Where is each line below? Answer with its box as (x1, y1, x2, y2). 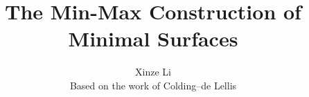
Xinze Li (135, 64, 171, 79)
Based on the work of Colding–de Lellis (69, 78, 237, 92)
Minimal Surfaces (68, 24, 238, 53)
